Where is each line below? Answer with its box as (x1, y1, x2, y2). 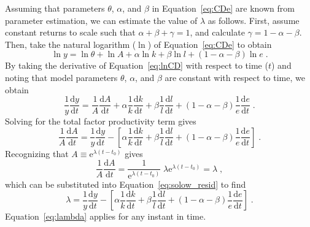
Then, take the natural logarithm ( (5, 37, 136, 50)
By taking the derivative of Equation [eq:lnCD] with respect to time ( (5, 59, 268, 72)
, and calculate (190, 26, 245, 39)
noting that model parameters (5, 71, 118, 83)
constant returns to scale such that (5, 26, 136, 39)
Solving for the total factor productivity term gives (5, 115, 196, 128)
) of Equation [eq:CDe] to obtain (147, 37, 272, 50)
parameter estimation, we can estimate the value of (5, 13, 198, 26)
